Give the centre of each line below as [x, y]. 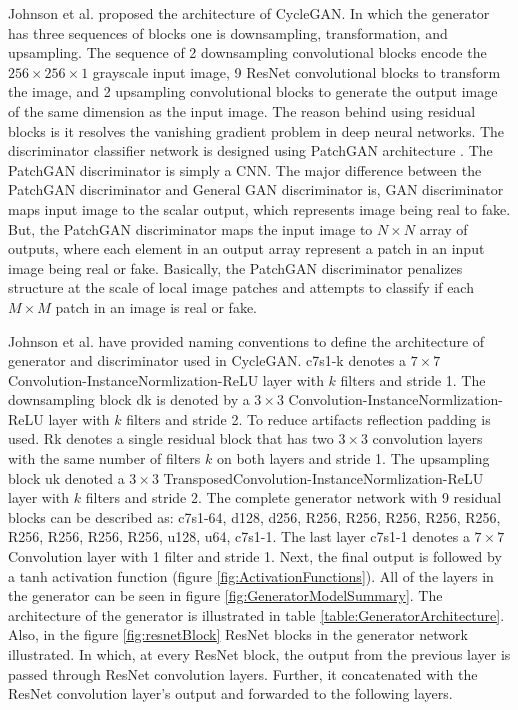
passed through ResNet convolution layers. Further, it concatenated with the [243, 673]
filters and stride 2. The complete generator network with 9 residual [293, 497]
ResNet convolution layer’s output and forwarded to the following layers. [230, 693]
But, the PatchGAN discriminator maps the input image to [190, 228]
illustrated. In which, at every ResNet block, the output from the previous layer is [259, 654]
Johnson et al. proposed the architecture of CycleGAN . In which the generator [249, 13]
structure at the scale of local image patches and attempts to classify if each [241, 287]
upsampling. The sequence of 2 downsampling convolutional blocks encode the [247, 52]
